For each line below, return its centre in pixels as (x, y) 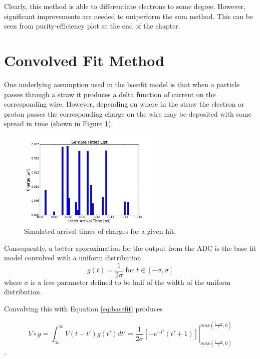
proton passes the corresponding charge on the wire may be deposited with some (128, 113)
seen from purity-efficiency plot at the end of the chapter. (92, 26)
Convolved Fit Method (84, 60)
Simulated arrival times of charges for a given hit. (100, 231)
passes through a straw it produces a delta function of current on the (110, 94)
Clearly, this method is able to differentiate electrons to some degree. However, (125, 6)
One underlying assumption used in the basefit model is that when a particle (122, 84)
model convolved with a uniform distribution (73, 258)
